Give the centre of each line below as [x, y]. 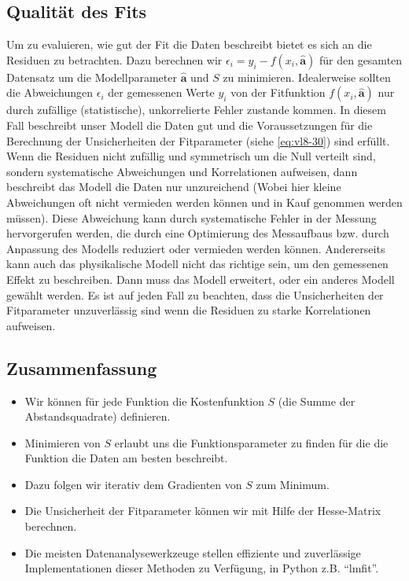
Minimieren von [63, 442]
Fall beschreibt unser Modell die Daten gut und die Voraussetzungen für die [190, 125]
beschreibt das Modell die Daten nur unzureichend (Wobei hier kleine [174, 187]
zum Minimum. [293, 484]
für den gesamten [361, 59]
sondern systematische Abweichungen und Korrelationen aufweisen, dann [182, 171]
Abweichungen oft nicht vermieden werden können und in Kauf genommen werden [204, 202]
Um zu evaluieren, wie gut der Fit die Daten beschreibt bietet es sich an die [189, 44]
